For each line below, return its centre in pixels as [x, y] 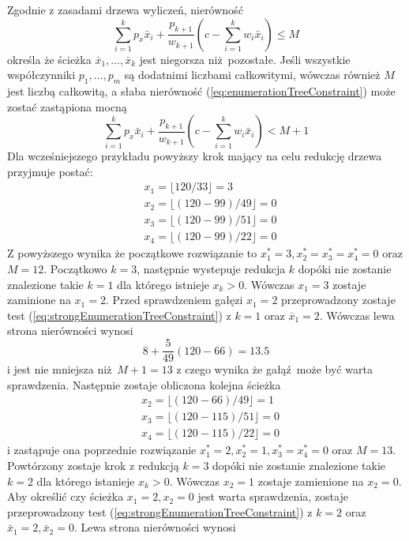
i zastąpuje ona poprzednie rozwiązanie [102, 450]
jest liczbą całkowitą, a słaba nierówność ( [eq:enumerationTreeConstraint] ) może [201, 90]
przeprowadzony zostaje [338, 300]
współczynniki [41, 75]
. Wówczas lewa [357, 315]
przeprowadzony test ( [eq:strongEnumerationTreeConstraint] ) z [160, 511]
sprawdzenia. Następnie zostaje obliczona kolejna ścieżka [144, 384]
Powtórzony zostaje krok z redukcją [93, 465]
